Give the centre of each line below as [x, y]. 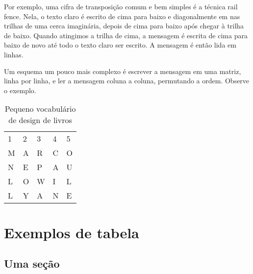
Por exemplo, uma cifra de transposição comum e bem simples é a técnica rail [121, 6]
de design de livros [40, 120]
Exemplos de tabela [72, 232]
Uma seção [32, 263]
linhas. [14, 54]
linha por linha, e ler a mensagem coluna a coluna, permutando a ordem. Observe [127, 81]
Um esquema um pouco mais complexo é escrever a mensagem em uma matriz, [123, 71]
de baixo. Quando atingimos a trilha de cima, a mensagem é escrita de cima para [126, 35]
